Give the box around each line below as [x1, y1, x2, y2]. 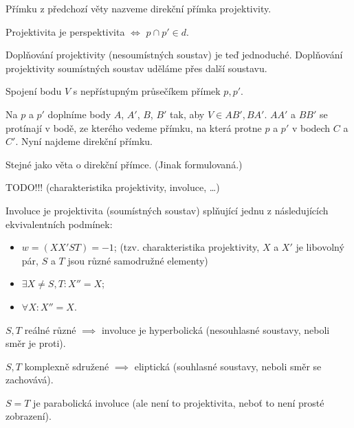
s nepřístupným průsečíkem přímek [73, 84, 221, 98]
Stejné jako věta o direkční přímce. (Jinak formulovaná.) [5, 157, 243, 171]
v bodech [291, 120, 331, 135]
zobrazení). [5, 409, 52, 423]
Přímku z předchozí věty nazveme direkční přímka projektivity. [5, 1, 272, 15]
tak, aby [170, 106, 205, 121]
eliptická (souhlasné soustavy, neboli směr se [134, 359, 322, 373]
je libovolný [296, 240, 344, 254]
